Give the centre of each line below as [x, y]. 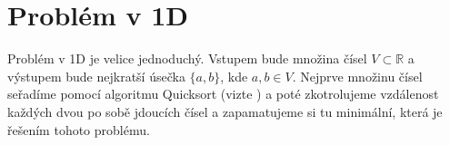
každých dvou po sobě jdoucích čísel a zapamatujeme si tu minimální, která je [225, 111]
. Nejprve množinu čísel [357, 76]
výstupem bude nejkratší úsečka [96, 76]
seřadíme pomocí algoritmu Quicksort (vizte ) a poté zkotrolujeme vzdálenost [223, 94]
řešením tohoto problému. [79, 129]
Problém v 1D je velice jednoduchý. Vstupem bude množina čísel [187, 58]
